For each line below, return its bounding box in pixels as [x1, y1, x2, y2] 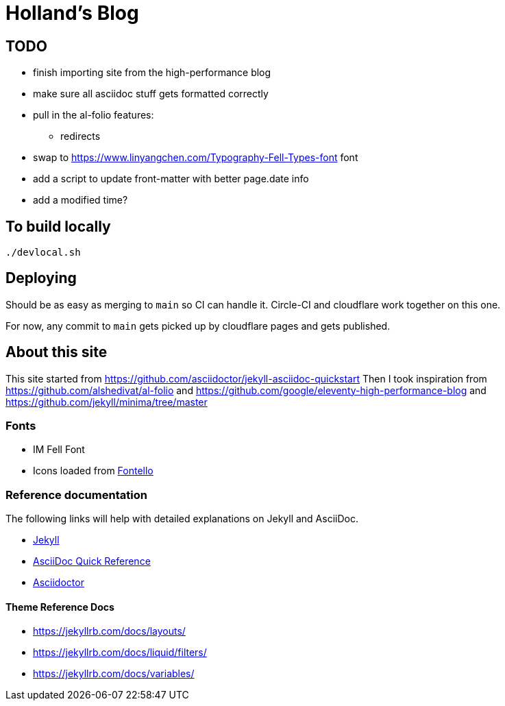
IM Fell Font [33, 443, 85, 456]
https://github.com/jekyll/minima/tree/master [5, 395, 208, 408]
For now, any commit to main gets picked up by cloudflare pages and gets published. [5, 319, 391, 332]
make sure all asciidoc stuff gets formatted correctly [33, 88, 269, 100]
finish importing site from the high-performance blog [33, 66, 271, 79]
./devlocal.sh [5, 247, 81, 258]
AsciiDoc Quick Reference [33, 555, 151, 568]
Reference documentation [5, 487, 147, 502]
